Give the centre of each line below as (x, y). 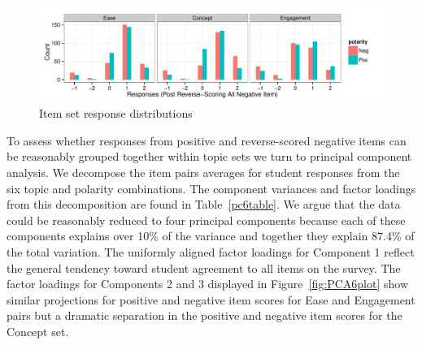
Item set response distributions (116, 113)
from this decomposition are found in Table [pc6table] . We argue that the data (204, 204)
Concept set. (38, 331)
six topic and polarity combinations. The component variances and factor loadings (211, 188)
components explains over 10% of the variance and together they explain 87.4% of (211, 236)
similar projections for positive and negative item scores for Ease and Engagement (211, 299)
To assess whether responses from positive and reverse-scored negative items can (207, 140)
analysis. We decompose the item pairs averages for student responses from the (203, 172)
